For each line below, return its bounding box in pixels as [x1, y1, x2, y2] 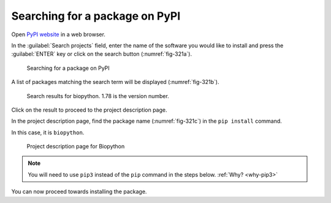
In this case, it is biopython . [11, 129, 85, 136]
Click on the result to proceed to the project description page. [11, 106, 168, 113]
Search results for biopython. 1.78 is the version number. [26, 92, 170, 99]
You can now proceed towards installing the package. [11, 188, 147, 196]
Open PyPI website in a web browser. [11, 31, 105, 38]
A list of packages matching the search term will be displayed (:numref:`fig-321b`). [11, 79, 219, 86]
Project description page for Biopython [26, 143, 125, 150]
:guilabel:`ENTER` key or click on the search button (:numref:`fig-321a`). [11, 50, 192, 58]
